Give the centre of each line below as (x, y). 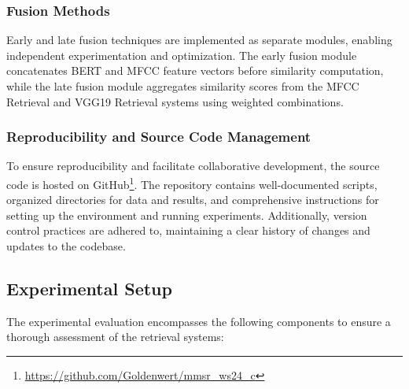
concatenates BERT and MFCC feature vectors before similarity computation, (195, 70)
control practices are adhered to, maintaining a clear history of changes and (188, 230)
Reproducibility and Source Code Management (159, 137)
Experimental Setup (89, 289)
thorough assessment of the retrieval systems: (115, 337)
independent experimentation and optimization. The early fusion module (182, 55)
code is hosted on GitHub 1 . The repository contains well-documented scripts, (192, 183)
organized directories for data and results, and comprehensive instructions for (193, 200)
